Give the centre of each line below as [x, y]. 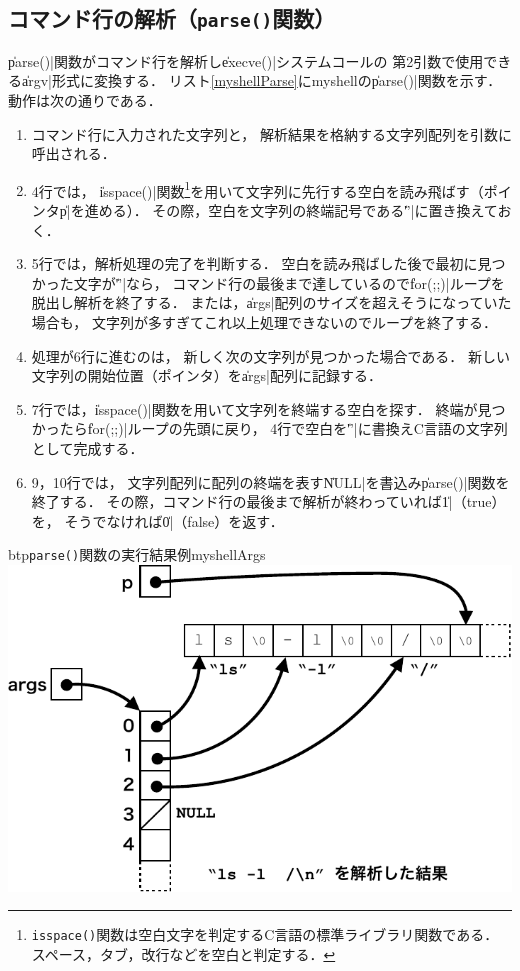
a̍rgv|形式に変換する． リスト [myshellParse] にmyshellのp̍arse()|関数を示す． [261, 80]
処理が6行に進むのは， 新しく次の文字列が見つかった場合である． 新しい [270, 355]
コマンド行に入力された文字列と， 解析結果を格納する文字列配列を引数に [271, 133]
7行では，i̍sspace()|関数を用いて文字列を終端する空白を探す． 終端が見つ [268, 408]
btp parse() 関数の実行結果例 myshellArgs [137, 554]
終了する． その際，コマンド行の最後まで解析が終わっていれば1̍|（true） [268, 501]
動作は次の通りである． [85, 99]
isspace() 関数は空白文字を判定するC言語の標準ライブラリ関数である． [265, 934]
